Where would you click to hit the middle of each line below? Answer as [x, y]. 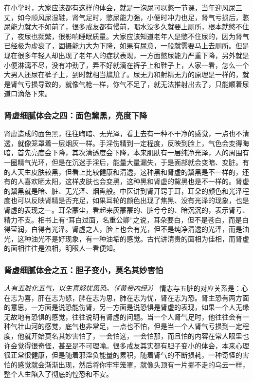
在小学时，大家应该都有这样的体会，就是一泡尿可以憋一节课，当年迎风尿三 [123, 7]
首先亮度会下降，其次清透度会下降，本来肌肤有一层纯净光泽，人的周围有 [133, 152]
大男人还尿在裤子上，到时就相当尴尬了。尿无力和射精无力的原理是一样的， [123, 74]
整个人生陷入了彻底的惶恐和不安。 [58, 374]
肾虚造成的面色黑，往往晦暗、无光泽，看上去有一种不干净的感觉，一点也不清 [126, 133]
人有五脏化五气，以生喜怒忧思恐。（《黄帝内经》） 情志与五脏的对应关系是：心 [126, 288]
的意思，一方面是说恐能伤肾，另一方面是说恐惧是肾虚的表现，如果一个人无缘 [126, 307]
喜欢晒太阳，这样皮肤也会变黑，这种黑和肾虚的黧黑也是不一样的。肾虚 [136, 181]
